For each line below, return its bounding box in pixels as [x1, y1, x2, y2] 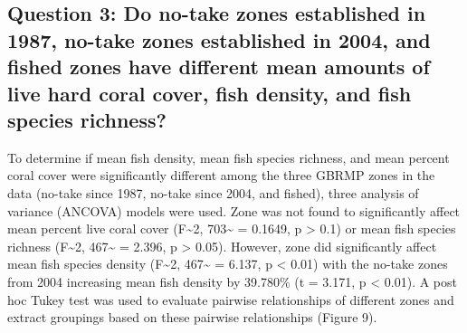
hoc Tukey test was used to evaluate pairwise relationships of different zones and [7, 290, 454, 309]
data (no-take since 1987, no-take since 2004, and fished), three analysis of [7, 183, 419, 202]
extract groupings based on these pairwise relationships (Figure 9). [7, 308, 377, 327]
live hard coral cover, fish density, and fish [7, 79, 412, 107]
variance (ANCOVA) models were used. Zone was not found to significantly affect [7, 201, 461, 220]
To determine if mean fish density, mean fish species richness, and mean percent [7, 147, 450, 166]
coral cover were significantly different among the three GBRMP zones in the [7, 166, 435, 185]
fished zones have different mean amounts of [7, 52, 430, 81]
